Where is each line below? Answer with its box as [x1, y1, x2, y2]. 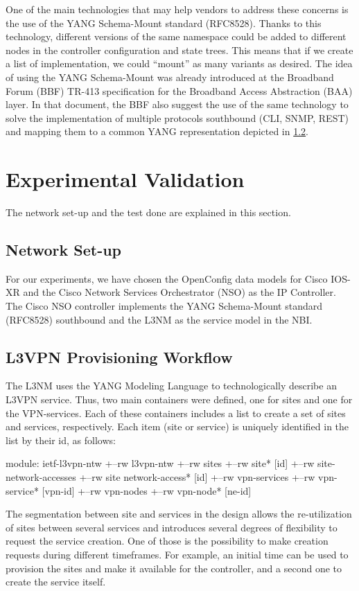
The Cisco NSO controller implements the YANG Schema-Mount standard [6, 299, 322, 313]
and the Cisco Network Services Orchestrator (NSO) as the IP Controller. [23, 285, 336, 299]
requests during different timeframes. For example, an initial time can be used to [6, 547, 349, 561]
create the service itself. [6, 574, 106, 589]
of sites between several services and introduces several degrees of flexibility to [6, 520, 338, 534]
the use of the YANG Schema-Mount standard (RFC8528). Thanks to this [6, 15, 322, 30]
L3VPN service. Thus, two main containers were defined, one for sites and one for [6, 392, 353, 407]
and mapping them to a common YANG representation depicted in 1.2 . [6, 124, 309, 139]
